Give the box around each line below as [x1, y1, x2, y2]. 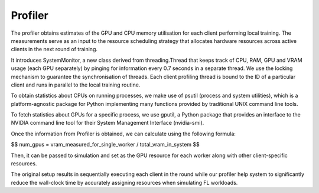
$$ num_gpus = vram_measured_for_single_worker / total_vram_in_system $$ [11, 141, 200, 148]
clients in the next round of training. [11, 46, 97, 53]
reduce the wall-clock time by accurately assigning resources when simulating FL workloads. [11, 179, 238, 186]
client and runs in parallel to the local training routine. [11, 81, 141, 88]
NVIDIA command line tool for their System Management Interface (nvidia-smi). [11, 119, 204, 127]
